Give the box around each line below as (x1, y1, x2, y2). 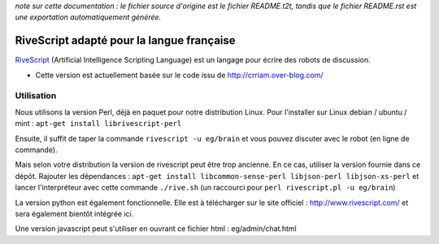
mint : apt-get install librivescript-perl (15, 119, 182, 129)
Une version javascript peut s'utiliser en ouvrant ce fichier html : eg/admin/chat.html (15, 224, 297, 233)
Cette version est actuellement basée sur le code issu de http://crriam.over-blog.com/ (35, 70, 324, 80)
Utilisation (15, 90, 57, 102)
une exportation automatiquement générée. (15, 12, 162, 22)
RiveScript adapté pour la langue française (15, 33, 236, 48)
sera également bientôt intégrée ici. (15, 208, 134, 219)
